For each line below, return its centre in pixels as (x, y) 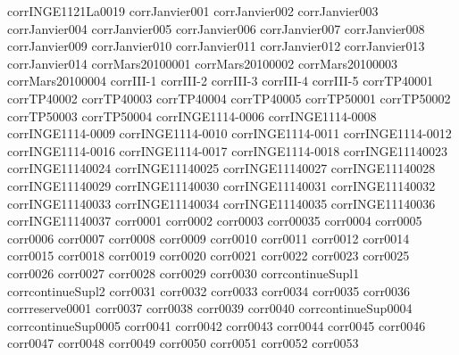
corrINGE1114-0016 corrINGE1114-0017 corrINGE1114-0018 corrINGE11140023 (228, 150)
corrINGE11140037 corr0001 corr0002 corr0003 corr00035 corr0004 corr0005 (215, 221)
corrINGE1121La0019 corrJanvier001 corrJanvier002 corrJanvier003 (193, 11)
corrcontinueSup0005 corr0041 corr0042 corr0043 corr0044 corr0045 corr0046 (217, 325)
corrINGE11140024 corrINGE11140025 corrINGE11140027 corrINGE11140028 (221, 168)
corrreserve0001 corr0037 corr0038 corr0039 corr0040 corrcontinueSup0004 (210, 308)
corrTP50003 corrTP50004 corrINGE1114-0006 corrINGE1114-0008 (192, 116)
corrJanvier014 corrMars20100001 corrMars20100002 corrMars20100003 (202, 63)
